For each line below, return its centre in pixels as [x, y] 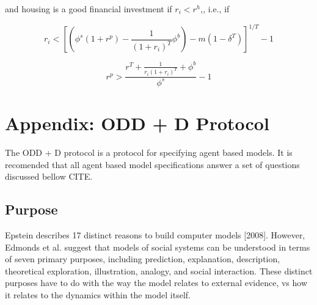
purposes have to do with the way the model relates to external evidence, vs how [156, 283]
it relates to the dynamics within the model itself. [98, 294]
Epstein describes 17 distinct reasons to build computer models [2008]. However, [155, 234]
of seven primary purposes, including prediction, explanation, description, [143, 259]
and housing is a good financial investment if [89, 9]
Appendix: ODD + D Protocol [137, 123]
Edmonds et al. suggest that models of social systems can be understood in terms [158, 247]
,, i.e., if [215, 9]
